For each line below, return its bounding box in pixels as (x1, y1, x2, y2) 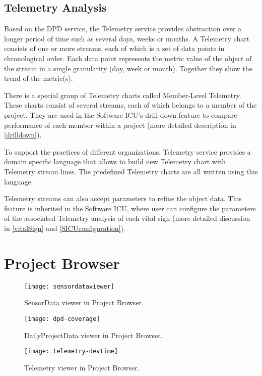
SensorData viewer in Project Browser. (24, 297, 144, 308)
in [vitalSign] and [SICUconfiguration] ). (4, 222, 125, 233)
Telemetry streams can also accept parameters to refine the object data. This (4, 193, 242, 204)
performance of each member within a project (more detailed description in (4, 119, 236, 130)
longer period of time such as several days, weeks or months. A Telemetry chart (4, 33, 250, 43)
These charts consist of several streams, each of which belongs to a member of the (4, 100, 257, 110)
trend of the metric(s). (4, 73, 73, 83)
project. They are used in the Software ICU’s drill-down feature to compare (4, 109, 237, 120)
